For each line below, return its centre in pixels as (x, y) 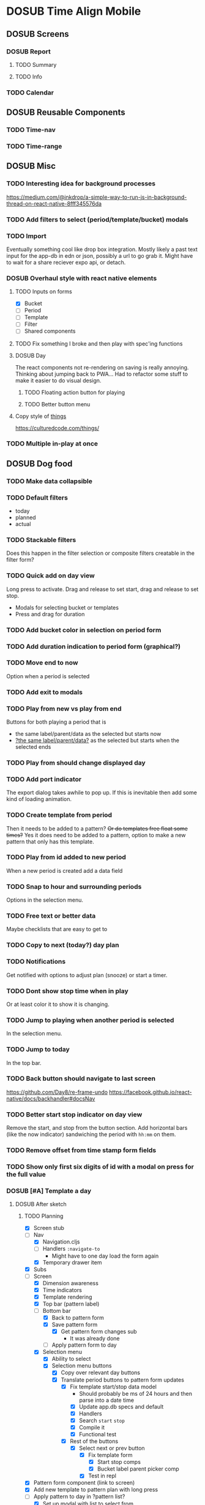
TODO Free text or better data (51, 916)
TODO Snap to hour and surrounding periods (74, 886)
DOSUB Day (30, 355)
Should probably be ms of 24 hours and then (136, 1393)
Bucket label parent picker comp (138, 1469)
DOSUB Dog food (39, 464)
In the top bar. (24, 1062)
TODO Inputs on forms (43, 292)
